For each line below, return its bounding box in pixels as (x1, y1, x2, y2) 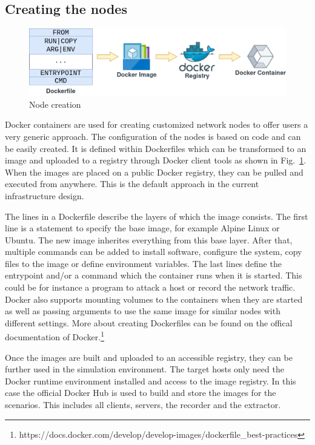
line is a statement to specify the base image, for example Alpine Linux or (5, 222, 280, 234)
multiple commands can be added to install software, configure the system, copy (5, 245, 302, 258)
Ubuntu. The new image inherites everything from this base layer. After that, (5, 233, 293, 246)
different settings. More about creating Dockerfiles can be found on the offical (5, 316, 293, 329)
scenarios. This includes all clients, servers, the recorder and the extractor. (5, 398, 281, 411)
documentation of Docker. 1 (5, 329, 104, 343)
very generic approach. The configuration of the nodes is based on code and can (5, 130, 301, 142)
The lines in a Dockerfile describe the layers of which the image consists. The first (5, 209, 308, 222)
